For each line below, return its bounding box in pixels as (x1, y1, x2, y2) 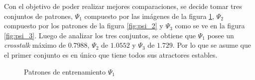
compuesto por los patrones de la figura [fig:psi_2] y (4, 20, 163, 31)
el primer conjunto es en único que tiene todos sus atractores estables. (4, 49, 218, 60)
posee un (207, 30, 234, 40)
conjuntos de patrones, (4, 10, 73, 21)
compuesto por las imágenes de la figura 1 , (84, 10, 214, 21)
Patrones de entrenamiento (24, 66, 106, 77)
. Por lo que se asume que (172, 40, 251, 50)
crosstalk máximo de (4, 40, 66, 50)
